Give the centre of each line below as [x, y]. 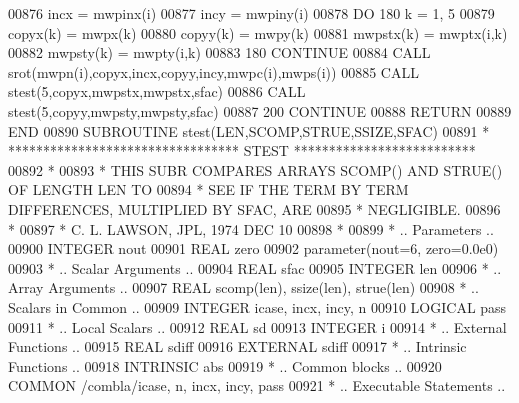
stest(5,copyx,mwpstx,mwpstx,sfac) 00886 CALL [157, 91]
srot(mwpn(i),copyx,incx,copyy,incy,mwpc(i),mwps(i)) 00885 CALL [213, 71]
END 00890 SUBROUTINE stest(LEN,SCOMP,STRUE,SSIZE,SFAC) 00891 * [249, 130]
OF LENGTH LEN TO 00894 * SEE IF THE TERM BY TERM [208, 189]
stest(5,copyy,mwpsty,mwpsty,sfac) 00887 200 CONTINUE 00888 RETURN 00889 [260, 110]
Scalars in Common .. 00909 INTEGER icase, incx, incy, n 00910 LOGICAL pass [257, 306]
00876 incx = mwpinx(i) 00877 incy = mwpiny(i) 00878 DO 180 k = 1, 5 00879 [251, 13]
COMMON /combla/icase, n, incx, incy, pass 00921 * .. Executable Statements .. [257, 385]
